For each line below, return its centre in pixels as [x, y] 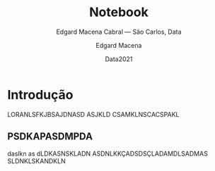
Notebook [119, 12]
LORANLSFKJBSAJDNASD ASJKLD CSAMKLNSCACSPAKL [93, 114]
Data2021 [119, 59]
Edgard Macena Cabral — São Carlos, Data [119, 32]
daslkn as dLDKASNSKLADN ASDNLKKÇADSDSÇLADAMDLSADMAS [108, 153]
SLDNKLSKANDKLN [36, 161]
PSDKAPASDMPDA [50, 137]
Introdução [40, 95]
